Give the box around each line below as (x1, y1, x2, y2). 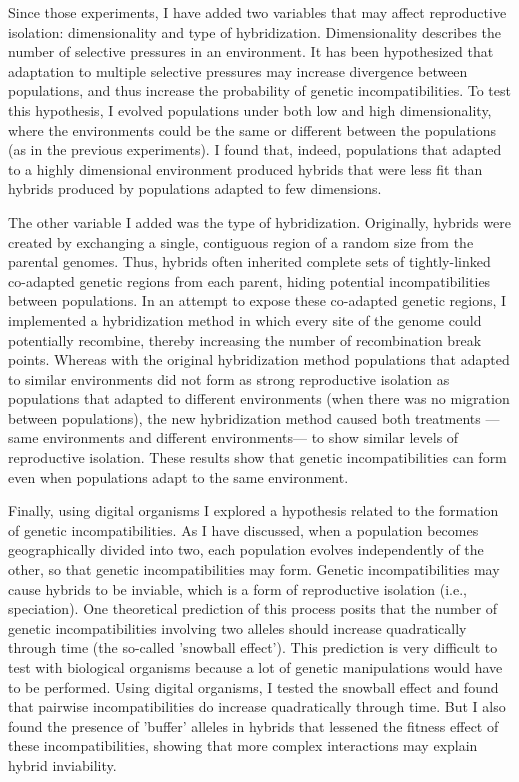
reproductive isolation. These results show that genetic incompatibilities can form (8, 447, 507, 468)
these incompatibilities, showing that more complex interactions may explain (8, 735, 478, 756)
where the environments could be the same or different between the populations (8, 119, 497, 140)
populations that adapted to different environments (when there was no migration (8, 388, 510, 409)
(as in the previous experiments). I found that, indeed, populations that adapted (8, 139, 502, 160)
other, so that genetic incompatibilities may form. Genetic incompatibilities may (8, 559, 500, 580)
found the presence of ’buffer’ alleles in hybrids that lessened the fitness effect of (8, 715, 499, 736)
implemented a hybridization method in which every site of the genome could (8, 309, 482, 330)
